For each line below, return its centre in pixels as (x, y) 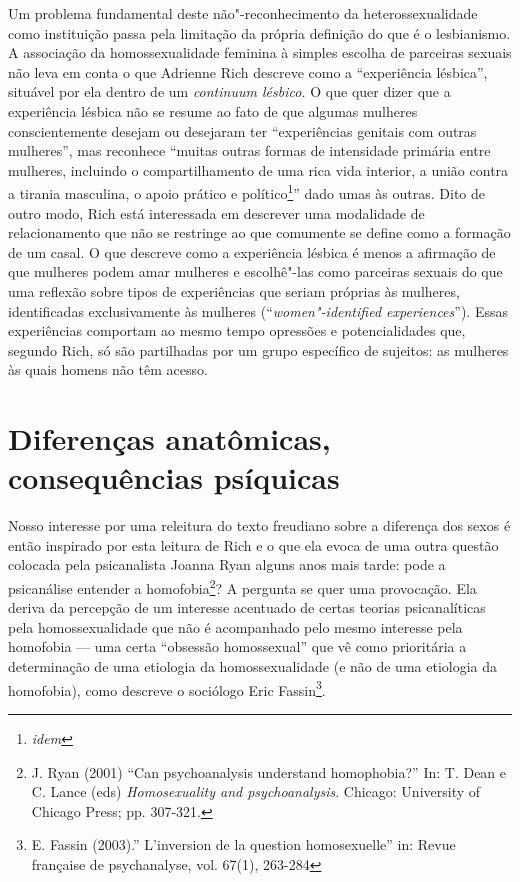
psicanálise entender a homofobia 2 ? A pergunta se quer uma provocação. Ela (242, 586)
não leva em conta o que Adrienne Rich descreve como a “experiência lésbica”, (248, 71)
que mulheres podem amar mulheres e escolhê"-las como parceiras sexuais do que (255, 271)
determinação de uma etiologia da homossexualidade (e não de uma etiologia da (253, 666)
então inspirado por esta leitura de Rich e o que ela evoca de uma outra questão (253, 544)
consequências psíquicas (174, 477)
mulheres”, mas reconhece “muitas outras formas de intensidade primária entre (249, 150)
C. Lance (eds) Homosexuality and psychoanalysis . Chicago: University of (256, 791)
